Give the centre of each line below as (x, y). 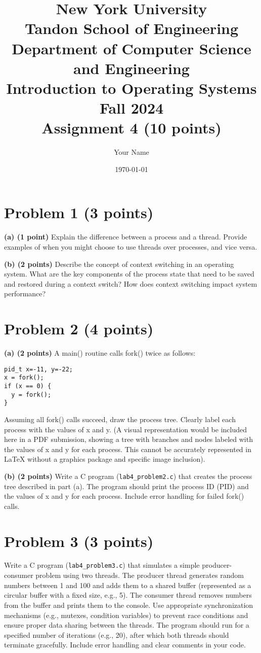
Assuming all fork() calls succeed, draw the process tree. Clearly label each (120, 419)
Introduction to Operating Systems (132, 88)
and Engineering (132, 68)
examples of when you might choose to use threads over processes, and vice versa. (131, 246)
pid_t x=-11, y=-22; (39, 369)
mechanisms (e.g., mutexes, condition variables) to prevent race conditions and (126, 615)
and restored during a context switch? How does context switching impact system (131, 283)
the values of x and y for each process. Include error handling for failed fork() (124, 496)
